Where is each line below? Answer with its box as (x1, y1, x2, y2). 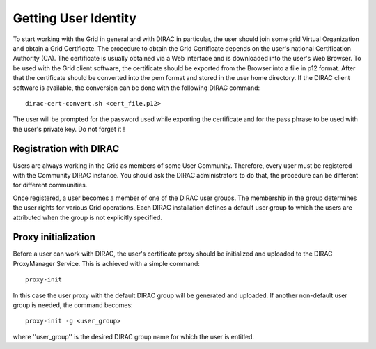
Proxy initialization (13, 231, 95, 243)
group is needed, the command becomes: (13, 301, 133, 309)
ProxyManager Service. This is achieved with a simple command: (13, 259, 200, 267)
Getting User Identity (13, 10, 137, 26)
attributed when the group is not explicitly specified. (13, 213, 163, 222)
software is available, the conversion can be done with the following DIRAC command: (13, 84, 260, 92)
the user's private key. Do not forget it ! (13, 125, 125, 133)
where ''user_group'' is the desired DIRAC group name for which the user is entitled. (13, 332, 254, 341)
